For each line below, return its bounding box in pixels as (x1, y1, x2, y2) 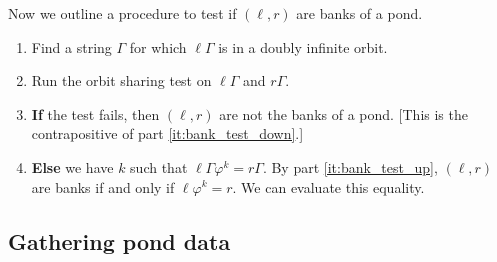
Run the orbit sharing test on (31, 70, 212, 91)
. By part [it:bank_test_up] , (262, 156, 438, 177)
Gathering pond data (8, 225, 231, 256)
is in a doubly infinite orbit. (218, 36, 388, 57)
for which (129, 36, 187, 57)
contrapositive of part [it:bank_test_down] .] (31, 123, 304, 144)
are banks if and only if (31, 176, 175, 197)
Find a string (31, 36, 112, 57)
